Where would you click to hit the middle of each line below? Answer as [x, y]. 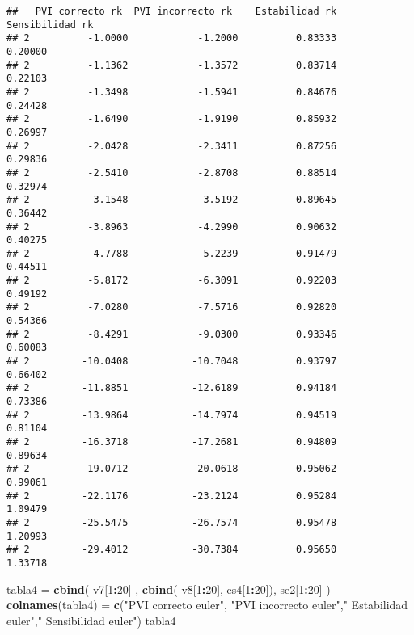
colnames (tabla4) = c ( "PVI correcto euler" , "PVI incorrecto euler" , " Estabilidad [207, 605]
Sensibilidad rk [50, 25]
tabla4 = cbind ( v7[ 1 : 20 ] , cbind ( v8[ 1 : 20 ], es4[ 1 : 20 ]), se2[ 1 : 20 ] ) [169, 589]
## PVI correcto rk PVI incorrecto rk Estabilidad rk [172, 11]
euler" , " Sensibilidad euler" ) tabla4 [91, 620]
